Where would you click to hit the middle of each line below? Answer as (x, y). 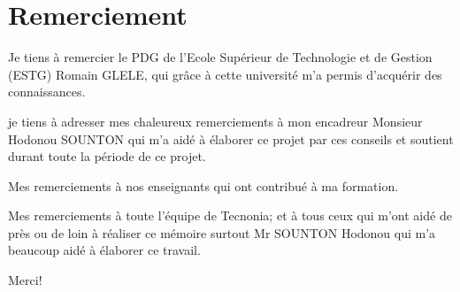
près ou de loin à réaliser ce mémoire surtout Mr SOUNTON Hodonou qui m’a (222, 232)
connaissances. (47, 92)
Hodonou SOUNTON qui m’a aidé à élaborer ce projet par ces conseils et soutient (231, 138)
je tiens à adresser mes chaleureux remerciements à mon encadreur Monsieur (215, 121)
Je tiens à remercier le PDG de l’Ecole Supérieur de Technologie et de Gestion (220, 57)
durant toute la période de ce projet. (107, 156)
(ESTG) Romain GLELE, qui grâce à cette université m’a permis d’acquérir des (225, 74)
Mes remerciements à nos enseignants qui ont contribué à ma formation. (203, 185)
